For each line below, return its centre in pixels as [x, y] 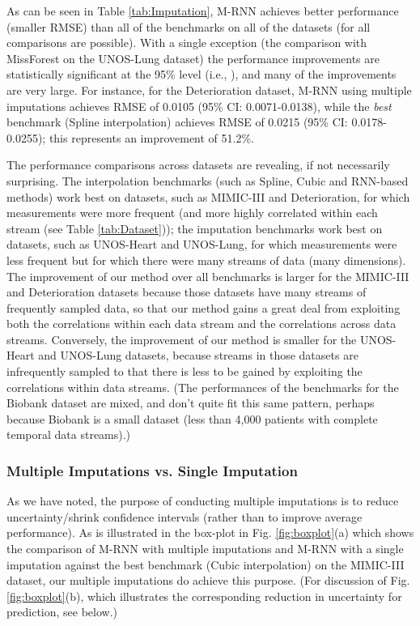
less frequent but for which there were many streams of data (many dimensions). [206, 260]
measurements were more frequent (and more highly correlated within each [192, 213]
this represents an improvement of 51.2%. [151, 137]
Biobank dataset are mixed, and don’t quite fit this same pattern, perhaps [191, 403]
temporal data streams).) [69, 434]
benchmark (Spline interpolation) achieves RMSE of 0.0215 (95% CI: [177, 122]
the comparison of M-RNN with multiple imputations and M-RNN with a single [205, 549]
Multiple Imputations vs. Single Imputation [152, 470]
